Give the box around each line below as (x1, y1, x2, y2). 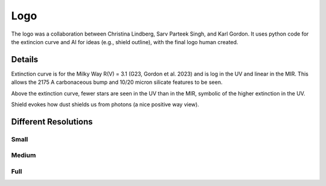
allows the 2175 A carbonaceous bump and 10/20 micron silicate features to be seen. (11, 79, 223, 86)
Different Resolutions (11, 117, 93, 127)
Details (11, 54, 39, 65)
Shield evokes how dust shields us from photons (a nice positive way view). (11, 101, 199, 108)
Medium (11, 151, 36, 159)
